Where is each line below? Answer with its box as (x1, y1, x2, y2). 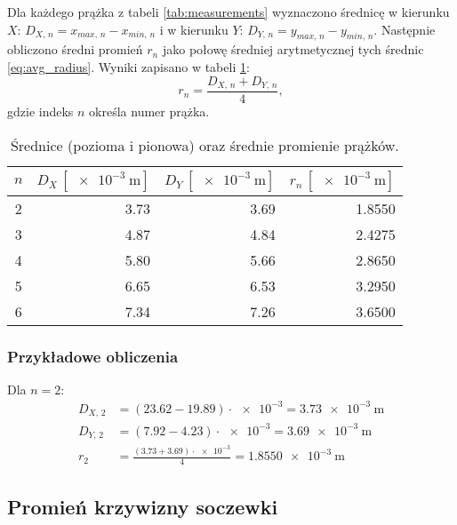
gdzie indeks (7, 102, 74, 121)
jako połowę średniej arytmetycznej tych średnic (162, 40, 424, 59)
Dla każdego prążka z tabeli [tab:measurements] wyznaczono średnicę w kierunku (7, 3, 450, 20)
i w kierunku (159, 20, 228, 38)
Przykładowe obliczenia (7, 345, 179, 367)
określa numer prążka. (89, 102, 210, 121)
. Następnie (373, 20, 436, 38)
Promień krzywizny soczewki (7, 492, 278, 520)
